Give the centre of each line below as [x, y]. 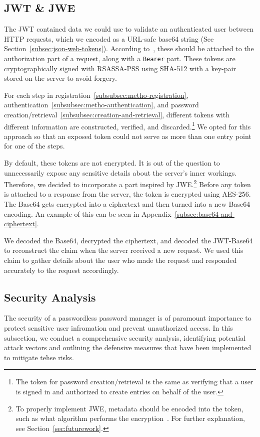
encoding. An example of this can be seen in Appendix [88, 213]
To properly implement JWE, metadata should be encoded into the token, [129, 408]
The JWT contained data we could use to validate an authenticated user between [129, 29]
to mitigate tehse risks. [39, 357]
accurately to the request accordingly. [61, 270]
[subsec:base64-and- [204, 213]
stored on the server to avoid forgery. [60, 78]
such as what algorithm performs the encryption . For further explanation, [130, 418]
